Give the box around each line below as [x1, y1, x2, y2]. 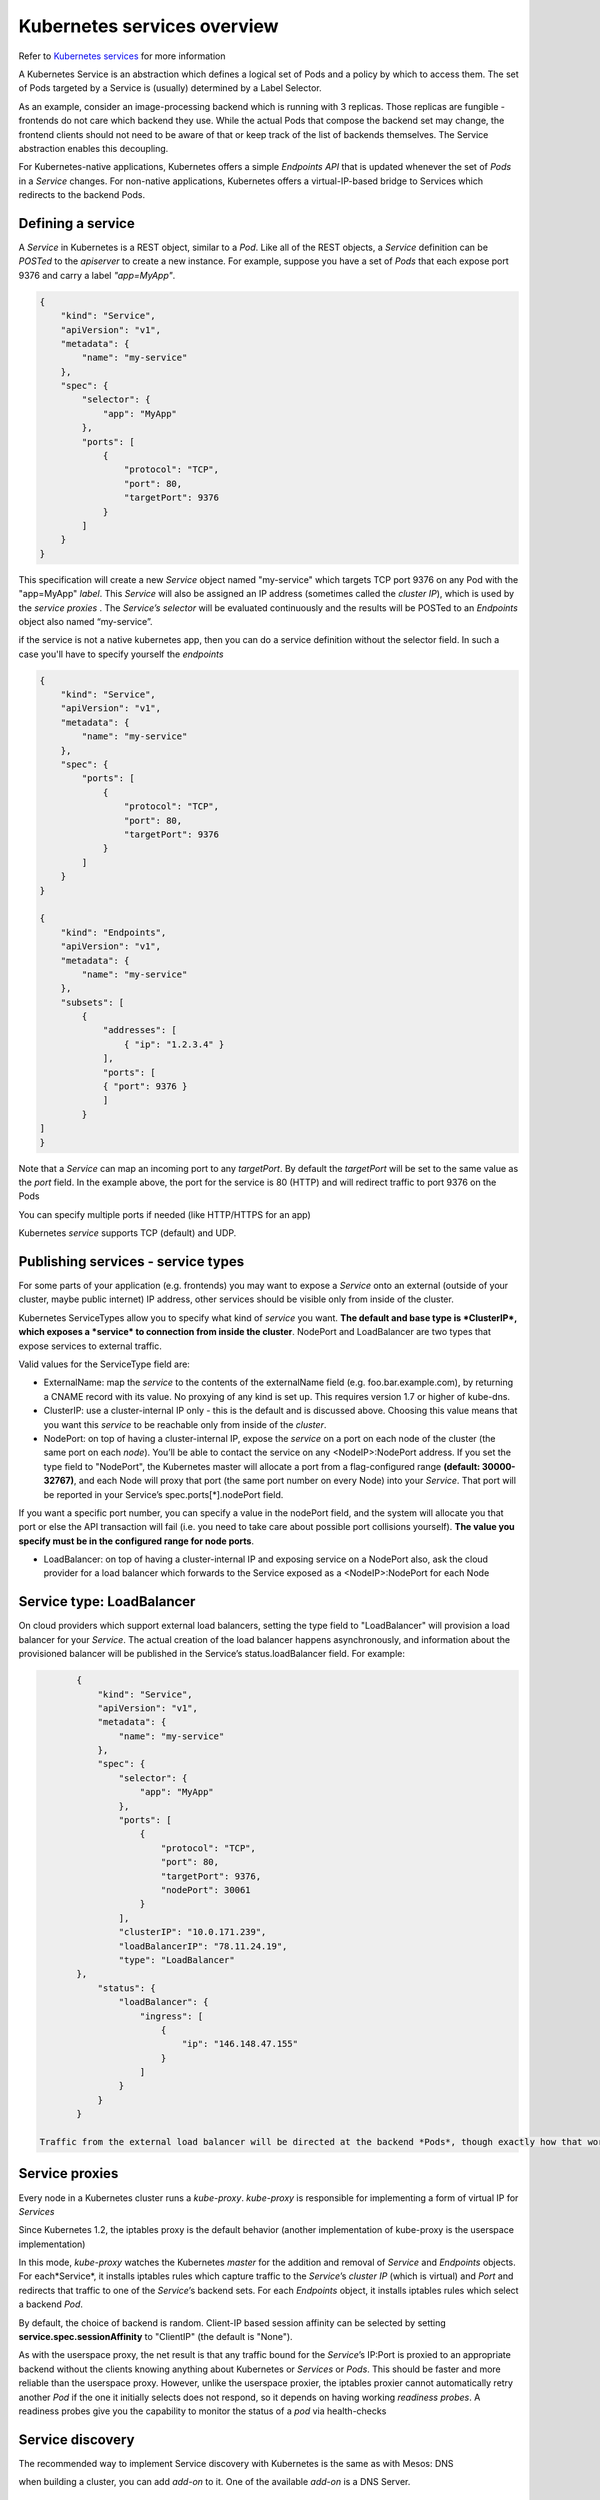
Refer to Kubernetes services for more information [18, 50, 226, 62]
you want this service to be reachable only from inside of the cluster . [43, 1418, 327, 1430]
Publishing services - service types [18, 1253, 245, 1270]
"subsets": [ [60, 996, 125, 1008]
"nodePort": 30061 [160, 1884, 251, 1895]
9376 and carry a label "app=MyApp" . [18, 269, 176, 281]
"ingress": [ [139, 2010, 204, 2022]
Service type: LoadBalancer [18, 1593, 196, 1610]
